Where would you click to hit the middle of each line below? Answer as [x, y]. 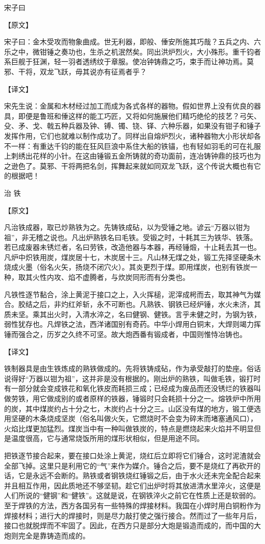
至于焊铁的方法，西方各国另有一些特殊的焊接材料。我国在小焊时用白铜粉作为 [132, 505]
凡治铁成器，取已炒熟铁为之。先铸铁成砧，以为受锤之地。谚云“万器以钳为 [127, 227]
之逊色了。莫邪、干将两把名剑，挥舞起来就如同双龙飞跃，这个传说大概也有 [129, 165]
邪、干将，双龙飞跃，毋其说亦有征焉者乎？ [75, 71]
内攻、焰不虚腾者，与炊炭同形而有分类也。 [118, 277]
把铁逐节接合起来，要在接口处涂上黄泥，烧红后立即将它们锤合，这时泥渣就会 [132, 455]
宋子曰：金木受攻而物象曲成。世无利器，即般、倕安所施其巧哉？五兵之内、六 [132, 42]
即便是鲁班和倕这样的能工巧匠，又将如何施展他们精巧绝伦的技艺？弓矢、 [139, 115]
